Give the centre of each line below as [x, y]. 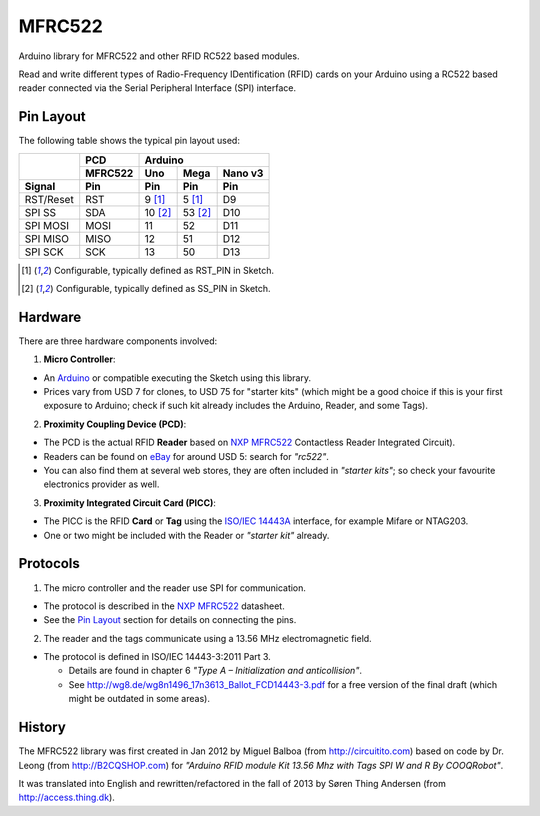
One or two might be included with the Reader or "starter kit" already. [186, 535]
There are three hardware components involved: [118, 341]
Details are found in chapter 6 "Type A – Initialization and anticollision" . [215, 671]
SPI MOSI [47, 225]
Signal [40, 186]
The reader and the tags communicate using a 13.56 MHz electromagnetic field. [207, 638]
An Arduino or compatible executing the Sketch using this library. [177, 377]
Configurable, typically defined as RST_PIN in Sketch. [164, 270]
